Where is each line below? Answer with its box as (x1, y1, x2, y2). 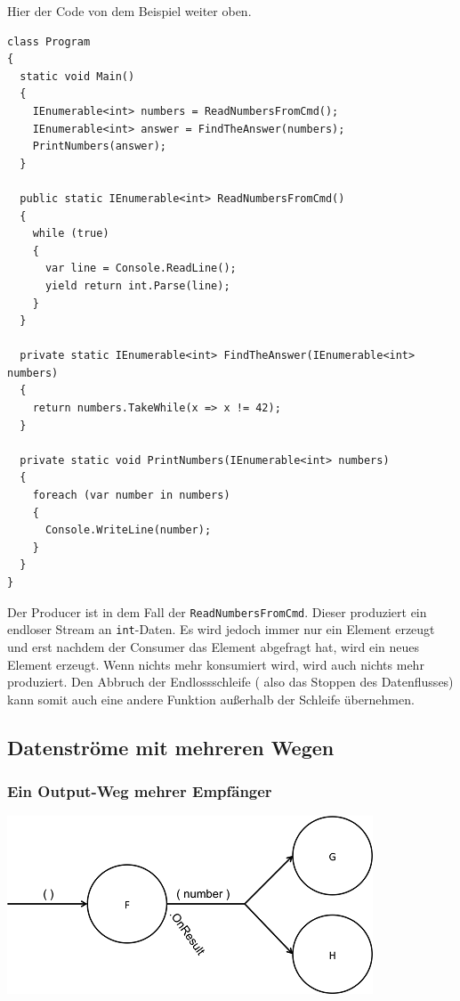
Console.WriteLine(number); (44, 524, 212, 537)
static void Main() (20, 69, 135, 83)
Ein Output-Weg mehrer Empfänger (7, 779, 272, 802)
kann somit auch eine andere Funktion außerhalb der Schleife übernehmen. (7, 689, 415, 708)
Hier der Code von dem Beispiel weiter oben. (7, 2, 252, 20)
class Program (7, 35, 91, 48)
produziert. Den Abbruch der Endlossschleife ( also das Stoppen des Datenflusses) (7, 672, 454, 691)
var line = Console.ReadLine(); (44, 262, 237, 275)
